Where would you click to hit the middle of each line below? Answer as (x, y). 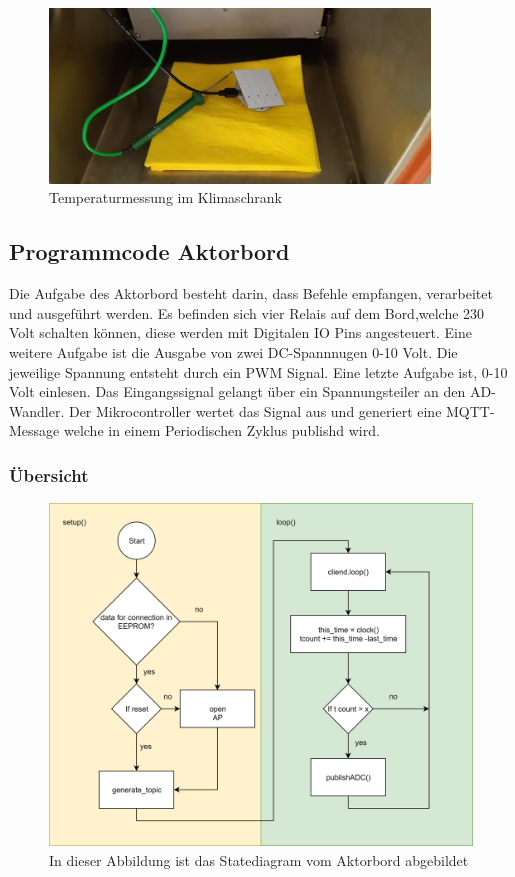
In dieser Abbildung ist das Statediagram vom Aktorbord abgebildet (259, 859)
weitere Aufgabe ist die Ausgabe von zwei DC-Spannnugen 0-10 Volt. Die (233, 352)
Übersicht (49, 474)
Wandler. (37, 410)
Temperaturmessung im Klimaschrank (165, 197)
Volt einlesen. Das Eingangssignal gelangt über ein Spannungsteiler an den (237, 391)
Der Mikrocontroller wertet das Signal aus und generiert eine (255, 410)
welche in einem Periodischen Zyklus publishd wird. (221, 430)
